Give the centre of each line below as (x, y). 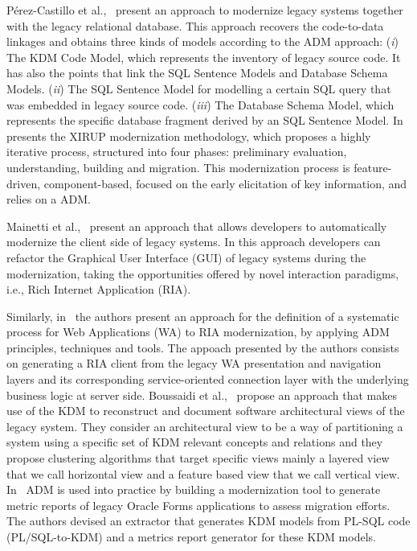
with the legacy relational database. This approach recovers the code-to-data (195, 25)
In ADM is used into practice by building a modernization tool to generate (194, 489)
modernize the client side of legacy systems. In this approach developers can (194, 242)
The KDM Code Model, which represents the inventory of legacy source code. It (204, 57)
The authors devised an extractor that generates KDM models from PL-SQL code (208, 521)
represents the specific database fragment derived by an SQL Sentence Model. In (205, 120)
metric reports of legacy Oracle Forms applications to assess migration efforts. (198, 505)
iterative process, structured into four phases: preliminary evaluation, (177, 152)
